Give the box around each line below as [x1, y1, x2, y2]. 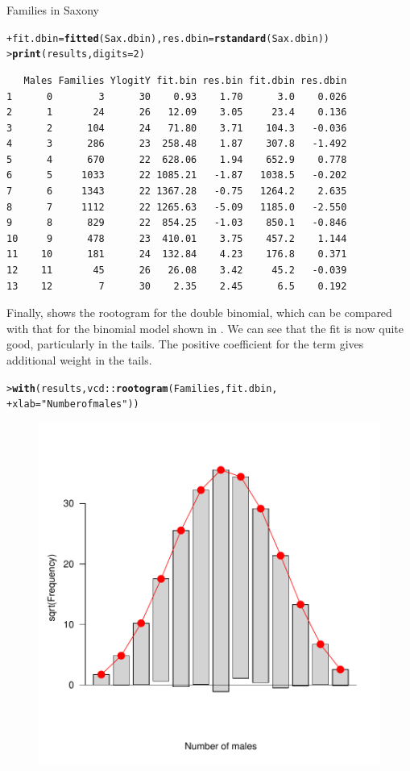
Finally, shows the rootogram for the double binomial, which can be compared [6, 304, 392, 321]
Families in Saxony [6, 2, 100, 18]
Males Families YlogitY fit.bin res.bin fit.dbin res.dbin [23, 74, 347, 86]
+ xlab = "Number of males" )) [6, 398, 139, 411]
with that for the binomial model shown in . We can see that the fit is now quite [6, 319, 404, 336]
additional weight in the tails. [6, 352, 152, 368]
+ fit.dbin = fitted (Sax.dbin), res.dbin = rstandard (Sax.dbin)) [6, 32, 329, 44]
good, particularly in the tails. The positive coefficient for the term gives [6, 335, 364, 352]
